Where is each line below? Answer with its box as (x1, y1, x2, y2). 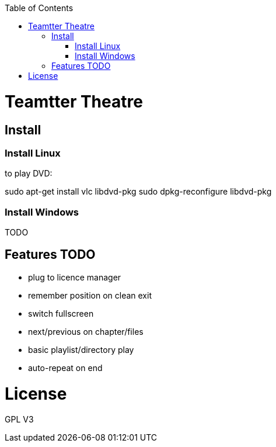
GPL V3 (5, 414, 34, 425)
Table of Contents (5, 3, 74, 13)
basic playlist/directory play (28, 344, 134, 355)
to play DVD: (5, 168, 53, 179)
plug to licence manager (28, 272, 121, 282)
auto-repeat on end (28, 362, 103, 373)
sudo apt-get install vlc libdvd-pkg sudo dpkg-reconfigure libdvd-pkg (5, 186, 272, 197)
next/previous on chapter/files (28, 326, 144, 337)
